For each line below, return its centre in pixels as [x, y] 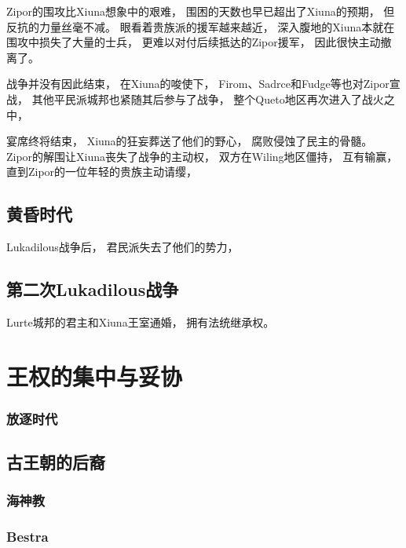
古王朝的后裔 [56, 462]
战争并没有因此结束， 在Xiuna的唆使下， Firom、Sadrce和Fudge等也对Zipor [198, 84]
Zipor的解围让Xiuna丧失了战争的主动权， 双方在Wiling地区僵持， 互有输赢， [202, 156]
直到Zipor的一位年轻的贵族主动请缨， [102, 172]
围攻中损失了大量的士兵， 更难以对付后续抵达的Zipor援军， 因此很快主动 [194, 42]
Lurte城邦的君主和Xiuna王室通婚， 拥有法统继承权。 [141, 321]
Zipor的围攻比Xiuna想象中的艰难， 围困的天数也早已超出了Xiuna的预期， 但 [201, 11]
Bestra [27, 537]
